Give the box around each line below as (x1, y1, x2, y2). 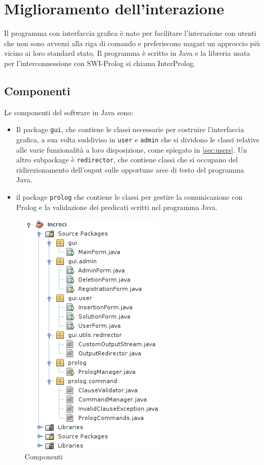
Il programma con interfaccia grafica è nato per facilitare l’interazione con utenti (4, 28, 256, 38)
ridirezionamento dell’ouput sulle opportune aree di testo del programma (16, 164, 245, 175)
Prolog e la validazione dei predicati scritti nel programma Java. (16, 201, 217, 212)
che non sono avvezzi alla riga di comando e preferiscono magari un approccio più (4, 37, 260, 48)
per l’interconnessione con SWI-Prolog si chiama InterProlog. (4, 57, 195, 68)
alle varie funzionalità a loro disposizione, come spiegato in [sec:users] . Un (16, 144, 247, 155)
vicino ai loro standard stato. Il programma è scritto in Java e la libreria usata (4, 48, 250, 58)
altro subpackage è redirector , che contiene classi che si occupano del (16, 154, 238, 165)
